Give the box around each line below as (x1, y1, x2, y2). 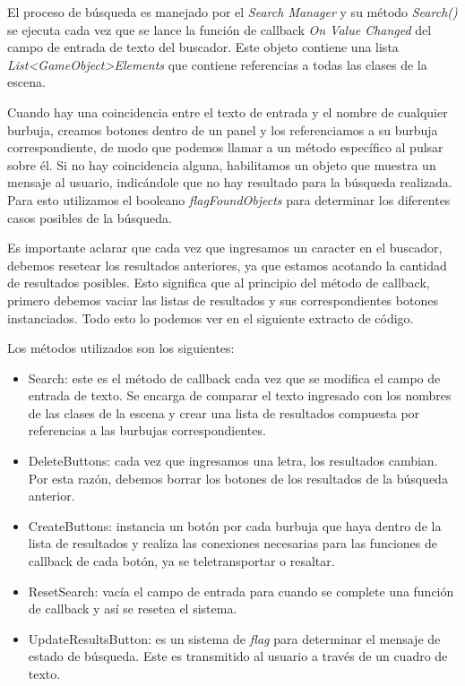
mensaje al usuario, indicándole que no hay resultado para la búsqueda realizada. (7, 173, 452, 192)
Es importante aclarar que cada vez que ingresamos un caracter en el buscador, (7, 238, 443, 257)
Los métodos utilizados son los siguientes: (7, 339, 235, 357)
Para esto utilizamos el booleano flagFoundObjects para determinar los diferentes (7, 190, 451, 209)
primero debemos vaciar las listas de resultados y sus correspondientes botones (7, 290, 438, 309)
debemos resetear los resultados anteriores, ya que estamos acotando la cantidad (7, 255, 447, 274)
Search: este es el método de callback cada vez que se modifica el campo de (28, 368, 441, 387)
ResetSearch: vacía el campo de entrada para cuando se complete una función (28, 581, 454, 600)
